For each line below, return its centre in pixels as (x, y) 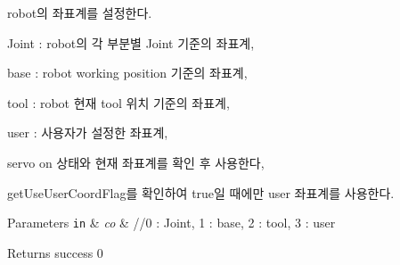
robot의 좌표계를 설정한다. (80, 12)
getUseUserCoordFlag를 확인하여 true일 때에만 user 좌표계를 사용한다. (201, 192)
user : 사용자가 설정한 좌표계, (88, 132)
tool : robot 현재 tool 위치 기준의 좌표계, (118, 102)
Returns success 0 (55, 252)
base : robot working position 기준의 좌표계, (127, 73)
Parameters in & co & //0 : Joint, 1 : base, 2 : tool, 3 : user (171, 223)
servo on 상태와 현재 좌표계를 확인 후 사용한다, (136, 162)
